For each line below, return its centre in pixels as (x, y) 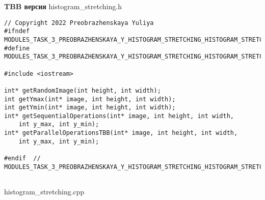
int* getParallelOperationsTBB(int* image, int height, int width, (121, 133)
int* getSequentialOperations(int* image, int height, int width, (119, 116)
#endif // (22, 159)
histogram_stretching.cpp (44, 192)
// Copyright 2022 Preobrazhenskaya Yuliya (79, 23)
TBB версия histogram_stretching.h (63, 6)
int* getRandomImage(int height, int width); (83, 90)
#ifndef (17, 31)
